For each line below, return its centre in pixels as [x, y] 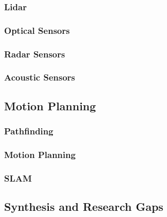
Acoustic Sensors [40, 77]
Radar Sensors [35, 54]
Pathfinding [29, 131]
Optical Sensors [37, 30]
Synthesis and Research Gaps [84, 206]
